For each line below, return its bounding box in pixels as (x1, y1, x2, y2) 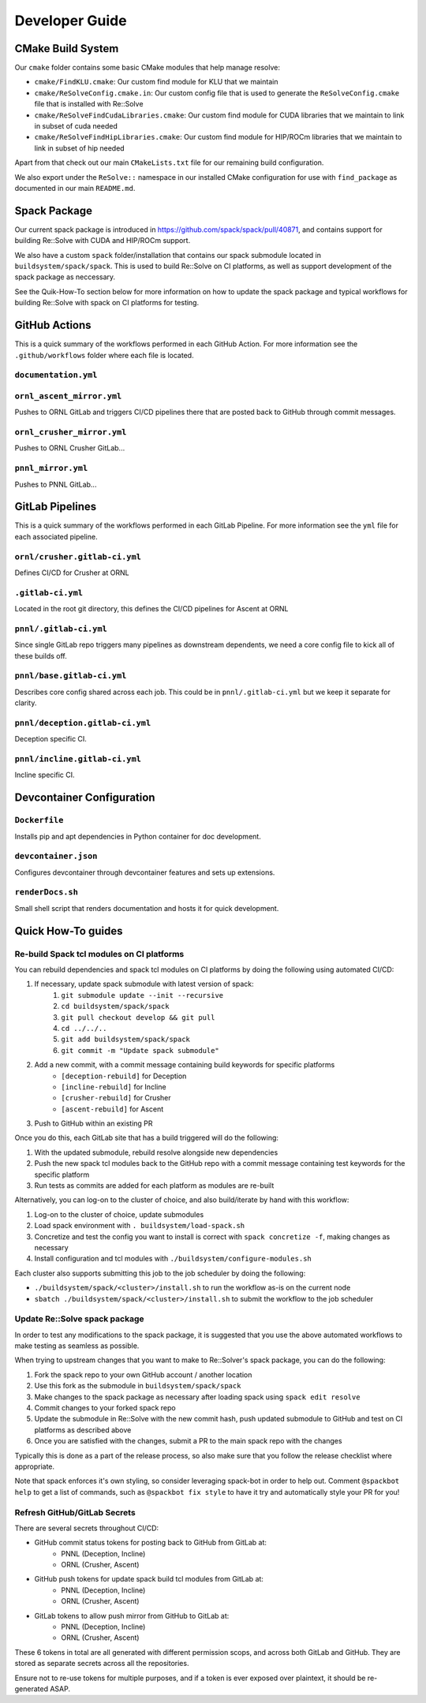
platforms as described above (34, 1425, 132, 1435)
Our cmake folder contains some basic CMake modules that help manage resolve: (14, 63, 280, 73)
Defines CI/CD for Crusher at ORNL (14, 568, 129, 577)
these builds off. (14, 651, 67, 660)
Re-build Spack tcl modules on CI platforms (14, 948, 185, 959)
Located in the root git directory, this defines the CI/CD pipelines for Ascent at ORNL (14, 604, 289, 614)
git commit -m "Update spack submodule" (61, 1046, 220, 1055)
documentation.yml (14, 370, 98, 380)
